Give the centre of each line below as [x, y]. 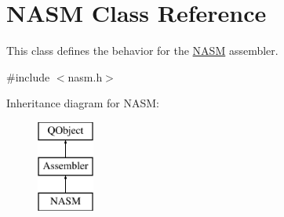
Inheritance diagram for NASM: [83, 103]
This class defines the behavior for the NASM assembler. [142, 51]
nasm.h [85, 76]
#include [28, 76]
